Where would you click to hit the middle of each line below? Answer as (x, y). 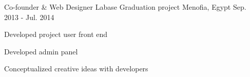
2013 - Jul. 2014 (29, 17)
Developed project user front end (56, 34)
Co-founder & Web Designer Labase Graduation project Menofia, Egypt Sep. (125, 7)
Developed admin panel (41, 51)
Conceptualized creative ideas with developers (76, 69)
